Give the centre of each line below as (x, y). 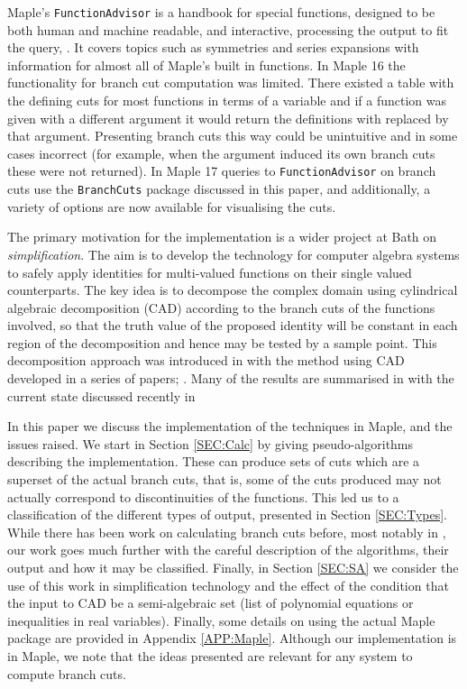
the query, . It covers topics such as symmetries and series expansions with (213, 47)
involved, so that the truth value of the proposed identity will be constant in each (233, 325)
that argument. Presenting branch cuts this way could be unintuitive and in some (233, 136)
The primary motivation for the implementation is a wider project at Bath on (222, 237)
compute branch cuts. (67, 673)
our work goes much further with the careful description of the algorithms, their (228, 550)
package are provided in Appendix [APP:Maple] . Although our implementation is (232, 638)
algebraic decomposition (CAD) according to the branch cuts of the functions (221, 307)
